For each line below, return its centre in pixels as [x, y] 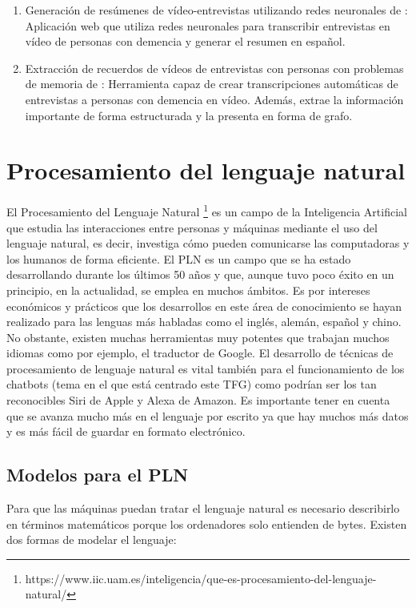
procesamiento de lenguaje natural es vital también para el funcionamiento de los [206, 368]
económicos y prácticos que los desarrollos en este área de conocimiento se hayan [204, 306]
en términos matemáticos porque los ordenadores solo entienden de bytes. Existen [207, 523]
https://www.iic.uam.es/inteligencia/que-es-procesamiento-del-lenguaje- [201, 578]
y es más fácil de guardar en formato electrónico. [126, 431]
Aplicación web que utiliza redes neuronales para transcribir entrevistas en [208, 25]
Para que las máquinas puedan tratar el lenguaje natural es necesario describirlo [203, 508]
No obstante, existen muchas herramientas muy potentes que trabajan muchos [198, 337]
